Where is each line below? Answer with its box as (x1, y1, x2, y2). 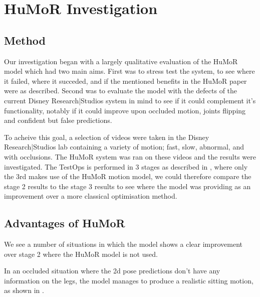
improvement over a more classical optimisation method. (4, 191, 177, 201)
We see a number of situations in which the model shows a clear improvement (4, 239, 243, 249)
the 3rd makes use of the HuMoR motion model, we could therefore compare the (4, 171, 251, 182)
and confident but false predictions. (4, 115, 112, 125)
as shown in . (4, 285, 44, 295)
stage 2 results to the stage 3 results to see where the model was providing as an (4, 181, 251, 191)
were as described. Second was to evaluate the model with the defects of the (4, 85, 237, 96)
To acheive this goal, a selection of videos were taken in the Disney (4, 131, 209, 142)
